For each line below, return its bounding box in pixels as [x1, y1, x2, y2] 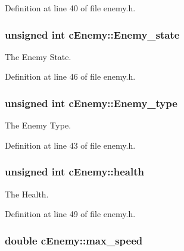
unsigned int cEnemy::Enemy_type [5, 95, 177, 110]
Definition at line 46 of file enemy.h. [5, 70, 136, 83]
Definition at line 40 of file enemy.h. [5, 2, 136, 14]
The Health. [5, 187, 49, 200]
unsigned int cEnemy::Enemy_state [5, 27, 180, 42]
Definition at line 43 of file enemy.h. [5, 139, 136, 151]
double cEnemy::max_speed [5, 233, 143, 247]
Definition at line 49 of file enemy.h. [5, 208, 136, 220]
